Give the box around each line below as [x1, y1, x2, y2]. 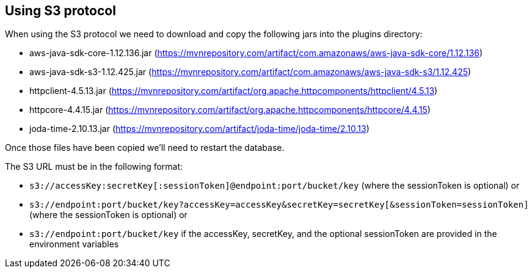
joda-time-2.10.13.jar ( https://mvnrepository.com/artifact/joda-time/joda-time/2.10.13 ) [29, 123, 370, 134]
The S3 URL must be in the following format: [5, 161, 183, 172]
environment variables [29, 239, 119, 250]
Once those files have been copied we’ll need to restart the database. [5, 142, 285, 153]
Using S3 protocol [5, 3, 116, 18]
